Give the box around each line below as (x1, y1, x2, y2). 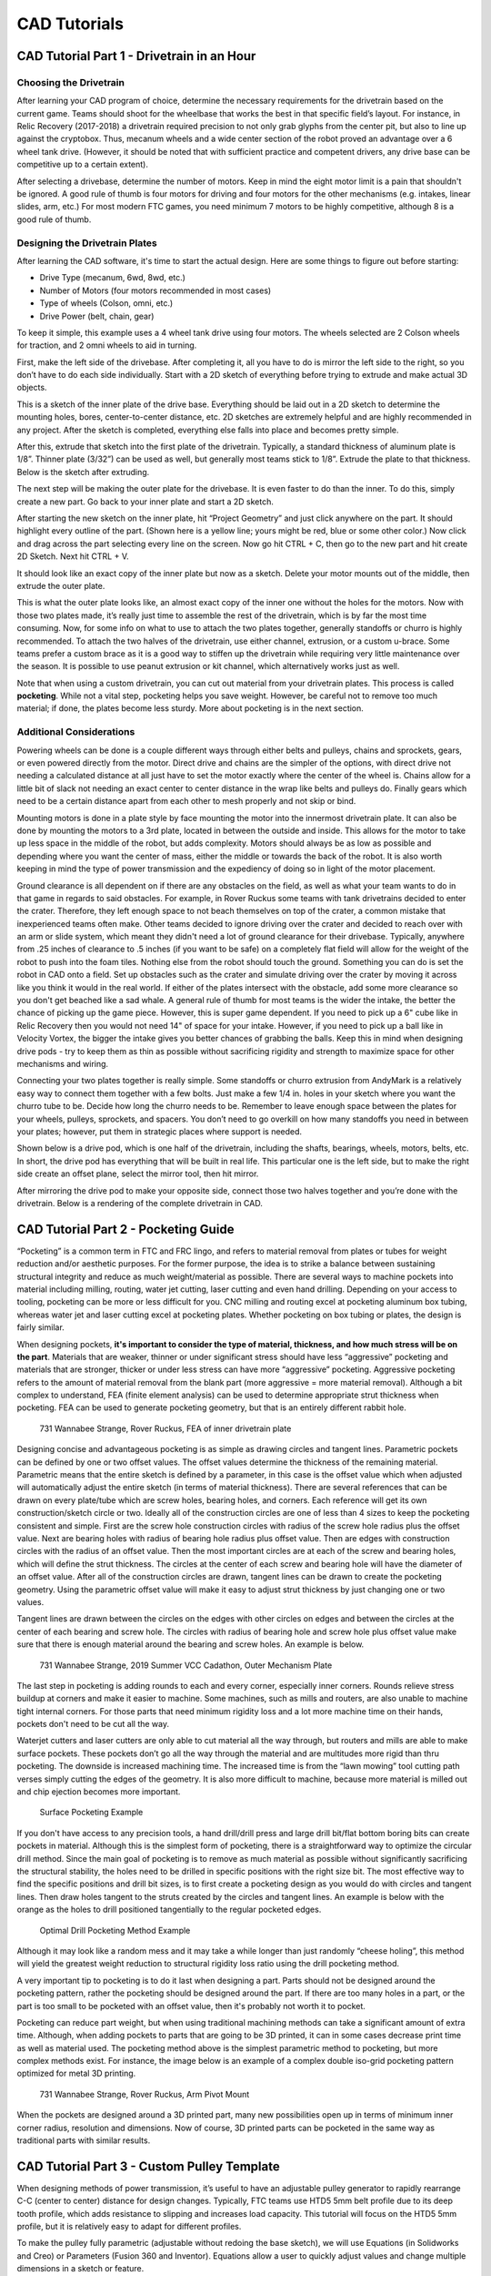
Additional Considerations (16, 726, 135, 738)
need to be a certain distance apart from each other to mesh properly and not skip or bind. (16, 796, 356, 807)
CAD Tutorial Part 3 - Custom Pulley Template (16, 2159, 281, 2174)
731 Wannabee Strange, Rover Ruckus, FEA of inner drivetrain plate (39, 1423, 292, 1434)
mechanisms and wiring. (16, 1058, 109, 1069)
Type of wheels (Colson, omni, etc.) (39, 298, 174, 309)
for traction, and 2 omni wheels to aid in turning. (16, 340, 197, 351)
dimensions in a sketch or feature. (16, 2263, 145, 2274)
